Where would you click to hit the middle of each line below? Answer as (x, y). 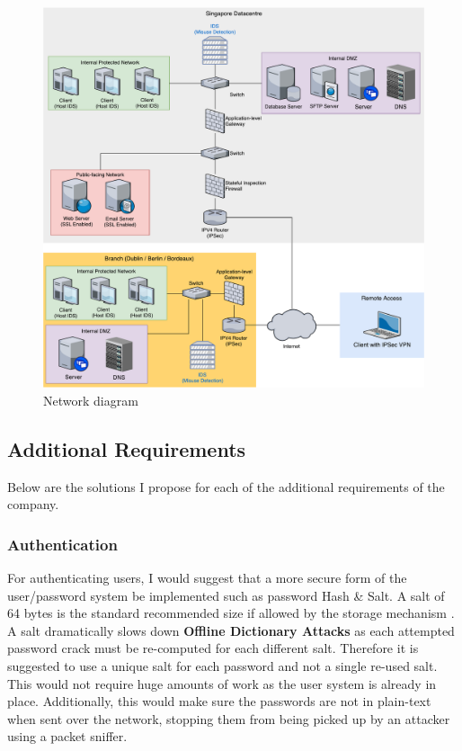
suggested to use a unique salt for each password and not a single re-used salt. (222, 665)
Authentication (62, 544)
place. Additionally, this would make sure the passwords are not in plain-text (219, 701)
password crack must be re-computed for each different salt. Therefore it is (213, 648)
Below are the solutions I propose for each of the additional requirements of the (226, 486)
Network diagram (91, 400)
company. (33, 504)
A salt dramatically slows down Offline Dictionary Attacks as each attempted (231, 630)
